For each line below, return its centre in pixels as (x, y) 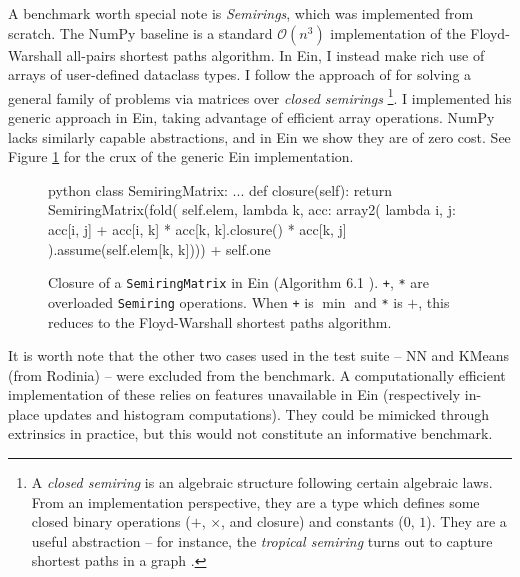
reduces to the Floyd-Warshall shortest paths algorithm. (220, 321)
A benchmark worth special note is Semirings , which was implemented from (241, 13)
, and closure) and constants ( (312, 521)
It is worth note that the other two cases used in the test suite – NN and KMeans (259, 355)
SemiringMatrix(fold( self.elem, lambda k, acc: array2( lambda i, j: (252, 209)
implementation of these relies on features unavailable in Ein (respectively (234, 394)
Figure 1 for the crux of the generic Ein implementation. (181, 156)
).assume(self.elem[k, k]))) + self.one (159, 248)
